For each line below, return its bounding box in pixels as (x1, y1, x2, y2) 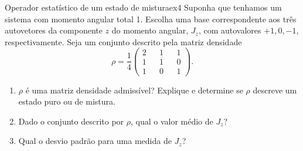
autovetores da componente (5, 24, 103, 36)
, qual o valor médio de (130, 115, 213, 127)
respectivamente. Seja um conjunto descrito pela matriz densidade (5, 35, 242, 48)
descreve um (253, 83, 297, 96)
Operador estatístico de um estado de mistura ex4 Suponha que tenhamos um (5, 1, 282, 13)
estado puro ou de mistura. (18, 95, 115, 108)
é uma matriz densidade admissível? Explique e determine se (25, 83, 243, 96)
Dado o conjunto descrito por (18, 115, 124, 127)
